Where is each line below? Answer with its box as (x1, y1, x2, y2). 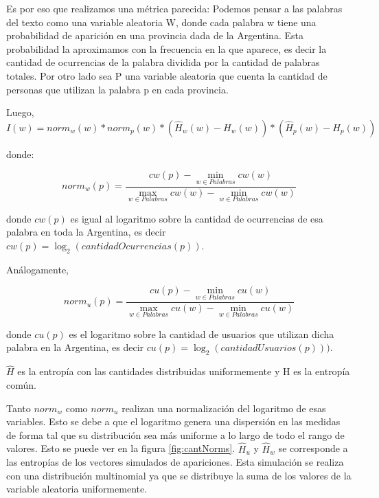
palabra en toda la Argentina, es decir (6, 225, 166, 239)
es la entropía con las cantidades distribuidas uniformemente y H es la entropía (17, 364, 350, 378)
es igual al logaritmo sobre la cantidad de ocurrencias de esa (70, 211, 323, 225)
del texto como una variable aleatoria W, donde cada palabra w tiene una (6, 14, 317, 29)
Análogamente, (6, 262, 69, 276)
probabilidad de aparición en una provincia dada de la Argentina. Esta (6, 28, 303, 43)
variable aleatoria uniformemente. (6, 482, 148, 496)
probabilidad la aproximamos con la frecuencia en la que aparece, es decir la (6, 41, 327, 56)
